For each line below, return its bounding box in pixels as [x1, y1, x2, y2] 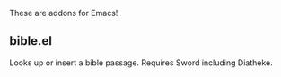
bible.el [9, 33, 52, 48]
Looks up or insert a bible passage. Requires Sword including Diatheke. [9, 57, 273, 68]
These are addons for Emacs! [9, 8, 119, 18]
